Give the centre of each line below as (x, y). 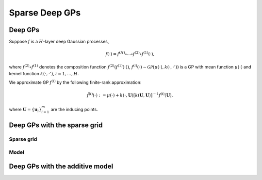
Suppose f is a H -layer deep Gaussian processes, (59, 42)
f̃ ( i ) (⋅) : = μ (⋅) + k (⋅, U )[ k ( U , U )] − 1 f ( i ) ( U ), (130, 95)
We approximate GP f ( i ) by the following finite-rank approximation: (75, 82)
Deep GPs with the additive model (61, 167)
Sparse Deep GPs (45, 13)
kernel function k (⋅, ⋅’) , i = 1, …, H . (44, 74)
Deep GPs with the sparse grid (56, 125)
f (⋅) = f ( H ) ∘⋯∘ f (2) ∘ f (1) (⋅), (130, 54)
